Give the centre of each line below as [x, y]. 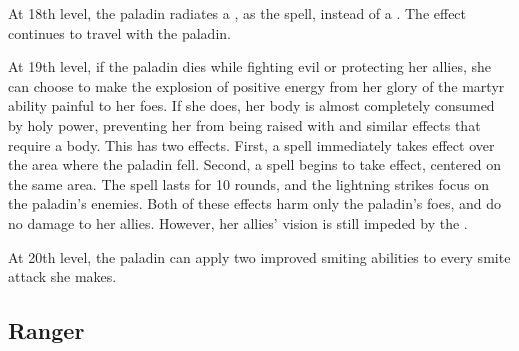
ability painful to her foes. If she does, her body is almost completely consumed [251, 105]
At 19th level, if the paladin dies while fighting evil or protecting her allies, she [249, 66]
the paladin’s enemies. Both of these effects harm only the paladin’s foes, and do [255, 203]
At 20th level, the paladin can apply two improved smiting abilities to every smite [259, 256]
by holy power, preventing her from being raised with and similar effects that [244, 124]
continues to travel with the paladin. [119, 32]
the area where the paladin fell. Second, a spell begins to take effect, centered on [254, 164]
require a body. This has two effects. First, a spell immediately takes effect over [251, 144]
